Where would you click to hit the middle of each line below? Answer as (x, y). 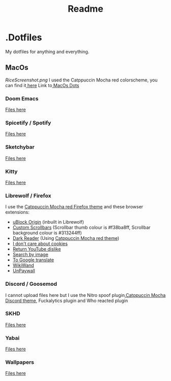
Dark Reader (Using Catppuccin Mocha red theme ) (66, 238)
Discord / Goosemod (31, 284)
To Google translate (33, 260)
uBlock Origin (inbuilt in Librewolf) (48, 222)
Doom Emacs (22, 98)
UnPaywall (24, 271)
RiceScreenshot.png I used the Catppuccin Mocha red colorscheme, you (81, 80)
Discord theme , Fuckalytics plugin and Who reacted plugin (67, 301)
